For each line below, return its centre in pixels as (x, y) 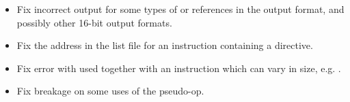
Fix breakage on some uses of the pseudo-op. (110, 91)
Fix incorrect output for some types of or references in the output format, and (180, 9)
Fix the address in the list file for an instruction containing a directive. (165, 45)
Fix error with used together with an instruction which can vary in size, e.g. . (179, 68)
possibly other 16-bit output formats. (94, 22)
